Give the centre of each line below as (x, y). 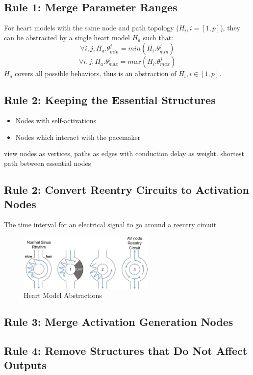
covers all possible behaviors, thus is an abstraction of (96, 73)
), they (230, 28)
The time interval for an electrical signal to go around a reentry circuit (110, 225)
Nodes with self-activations (56, 121)
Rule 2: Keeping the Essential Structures (110, 100)
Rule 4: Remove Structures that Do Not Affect (126, 350)
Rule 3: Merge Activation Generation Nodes (119, 322)
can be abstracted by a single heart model (67, 37)
